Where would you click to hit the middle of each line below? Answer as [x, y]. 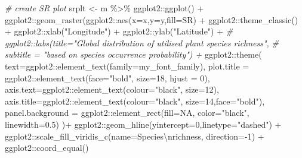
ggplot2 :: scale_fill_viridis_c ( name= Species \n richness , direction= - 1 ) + [135, 136]
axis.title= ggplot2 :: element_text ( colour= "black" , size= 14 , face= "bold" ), [135, 101]
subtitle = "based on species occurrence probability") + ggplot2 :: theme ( [133, 54]
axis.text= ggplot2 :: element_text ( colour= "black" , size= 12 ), [112, 89]
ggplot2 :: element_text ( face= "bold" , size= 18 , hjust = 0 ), [107, 78]
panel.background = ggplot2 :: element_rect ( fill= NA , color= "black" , [127, 113]
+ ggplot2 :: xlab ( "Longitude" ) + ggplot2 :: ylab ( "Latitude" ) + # [119, 31]
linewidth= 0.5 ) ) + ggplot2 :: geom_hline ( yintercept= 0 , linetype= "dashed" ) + [143, 124]
